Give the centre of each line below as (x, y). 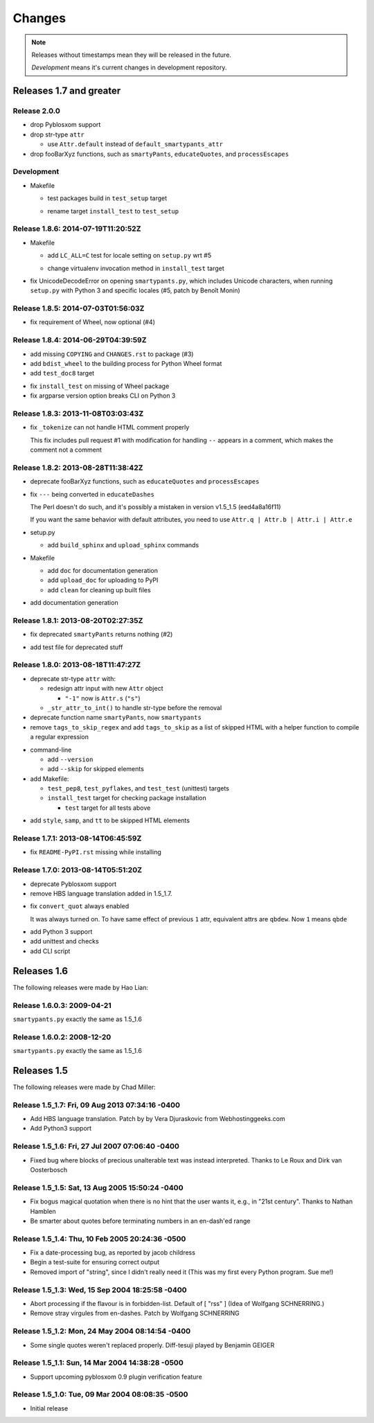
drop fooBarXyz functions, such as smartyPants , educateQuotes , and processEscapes (160, 154)
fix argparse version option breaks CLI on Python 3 (103, 396)
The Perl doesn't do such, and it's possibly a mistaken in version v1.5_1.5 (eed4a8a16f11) (155, 506)
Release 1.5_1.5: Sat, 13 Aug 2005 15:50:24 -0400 (98, 1187)
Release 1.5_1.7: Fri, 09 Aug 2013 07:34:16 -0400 (96, 1105)
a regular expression (60, 737)
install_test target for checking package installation (127, 798)
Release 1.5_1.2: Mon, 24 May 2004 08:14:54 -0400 (102, 1332)
